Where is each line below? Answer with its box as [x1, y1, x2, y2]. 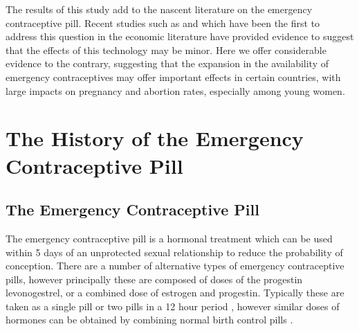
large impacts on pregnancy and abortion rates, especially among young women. [6, 83, 345, 98]
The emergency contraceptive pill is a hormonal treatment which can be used [6, 231, 333, 245]
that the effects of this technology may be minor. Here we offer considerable [6, 42, 326, 57]
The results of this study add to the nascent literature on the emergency [6, 2, 313, 16]
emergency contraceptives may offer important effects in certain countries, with [6, 69, 341, 84]
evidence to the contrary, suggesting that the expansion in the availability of [6, 56, 329, 71]
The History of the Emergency [6, 124, 304, 152]
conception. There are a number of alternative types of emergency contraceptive [6, 258, 344, 273]
